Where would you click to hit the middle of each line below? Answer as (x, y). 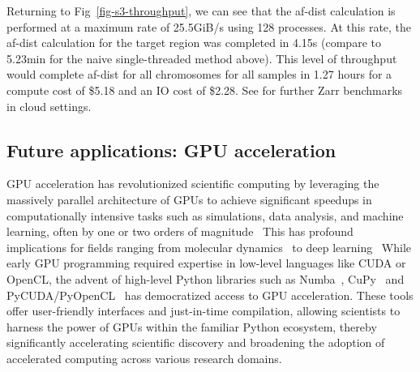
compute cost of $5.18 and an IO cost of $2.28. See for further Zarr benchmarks (205, 90)
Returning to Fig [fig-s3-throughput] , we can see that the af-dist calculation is (201, 11)
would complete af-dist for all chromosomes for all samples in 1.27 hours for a (199, 74)
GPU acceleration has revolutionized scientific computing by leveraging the (193, 184)
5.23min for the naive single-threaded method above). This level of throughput (202, 58)
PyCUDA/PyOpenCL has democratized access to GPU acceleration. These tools (210, 295)
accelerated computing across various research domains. (144, 358)
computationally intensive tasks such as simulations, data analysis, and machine (205, 215)
